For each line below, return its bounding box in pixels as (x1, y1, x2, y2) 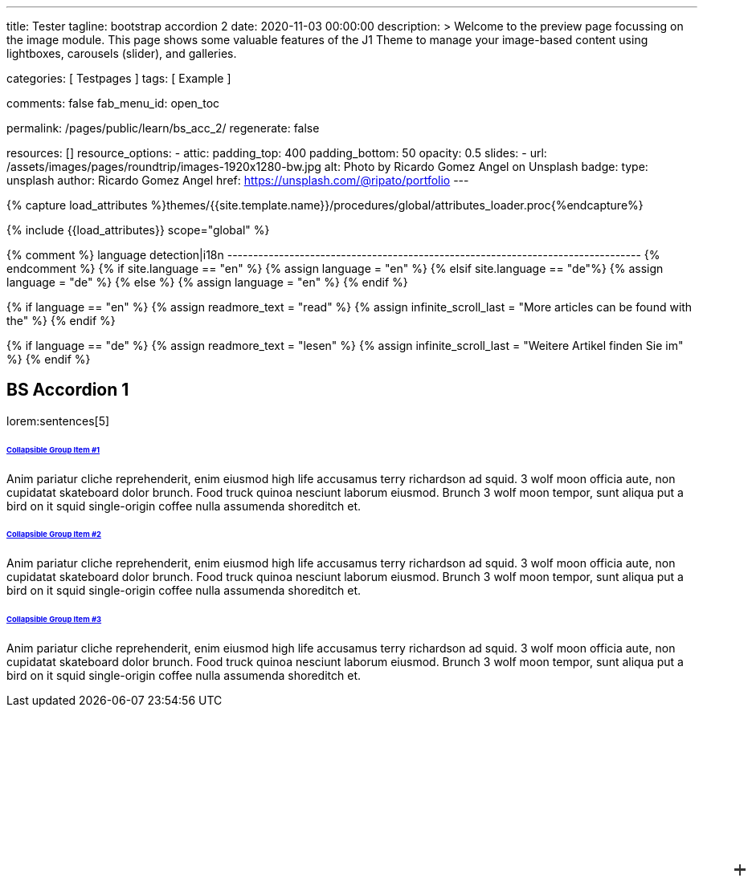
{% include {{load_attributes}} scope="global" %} (6, 223, 270, 237)
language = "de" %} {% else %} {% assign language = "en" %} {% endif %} (6, 275, 408, 289)
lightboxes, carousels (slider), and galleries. (6, 47, 237, 60)
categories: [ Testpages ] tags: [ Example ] (6, 71, 231, 85)
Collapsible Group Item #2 (6, 530, 101, 539)
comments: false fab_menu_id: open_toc (6, 96, 220, 110)
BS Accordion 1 (6, 380, 129, 400)
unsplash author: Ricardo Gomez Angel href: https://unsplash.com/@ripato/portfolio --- (6, 173, 469, 187)
